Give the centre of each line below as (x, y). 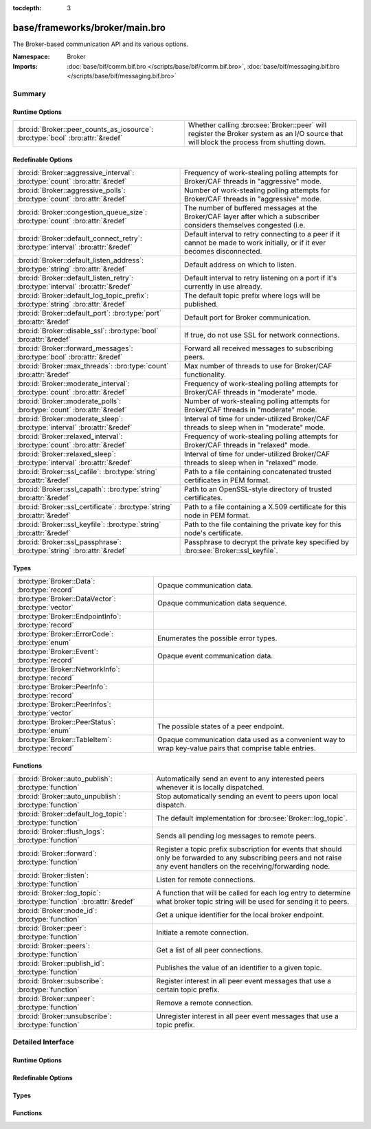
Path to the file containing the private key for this (262, 524)
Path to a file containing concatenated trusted (258, 472)
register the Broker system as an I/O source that (266, 134)
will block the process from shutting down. (257, 142)
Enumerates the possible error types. (217, 638)
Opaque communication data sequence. (222, 603)
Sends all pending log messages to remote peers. (236, 836)
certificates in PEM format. (227, 480)
